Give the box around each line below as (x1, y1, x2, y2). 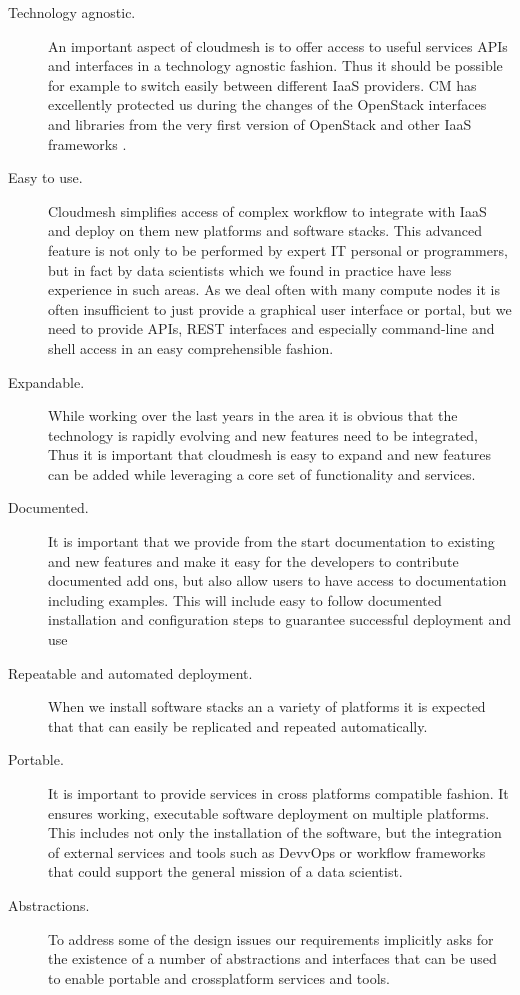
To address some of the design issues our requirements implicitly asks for (48, 928, 494, 949)
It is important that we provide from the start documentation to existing (48, 531, 495, 552)
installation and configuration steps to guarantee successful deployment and (48, 609, 511, 630)
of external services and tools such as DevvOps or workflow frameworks (48, 841, 486, 862)
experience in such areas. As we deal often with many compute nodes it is (48, 279, 500, 300)
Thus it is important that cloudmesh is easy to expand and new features (48, 444, 492, 465)
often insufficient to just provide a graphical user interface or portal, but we (48, 298, 512, 319)
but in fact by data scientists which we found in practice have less (48, 259, 452, 280)
